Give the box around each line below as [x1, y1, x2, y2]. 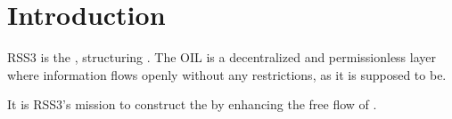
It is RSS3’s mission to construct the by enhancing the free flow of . [7, 95, 377, 114]
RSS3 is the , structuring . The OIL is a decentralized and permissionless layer [7, 48, 437, 67]
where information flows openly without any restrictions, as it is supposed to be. [7, 65, 447, 83]
